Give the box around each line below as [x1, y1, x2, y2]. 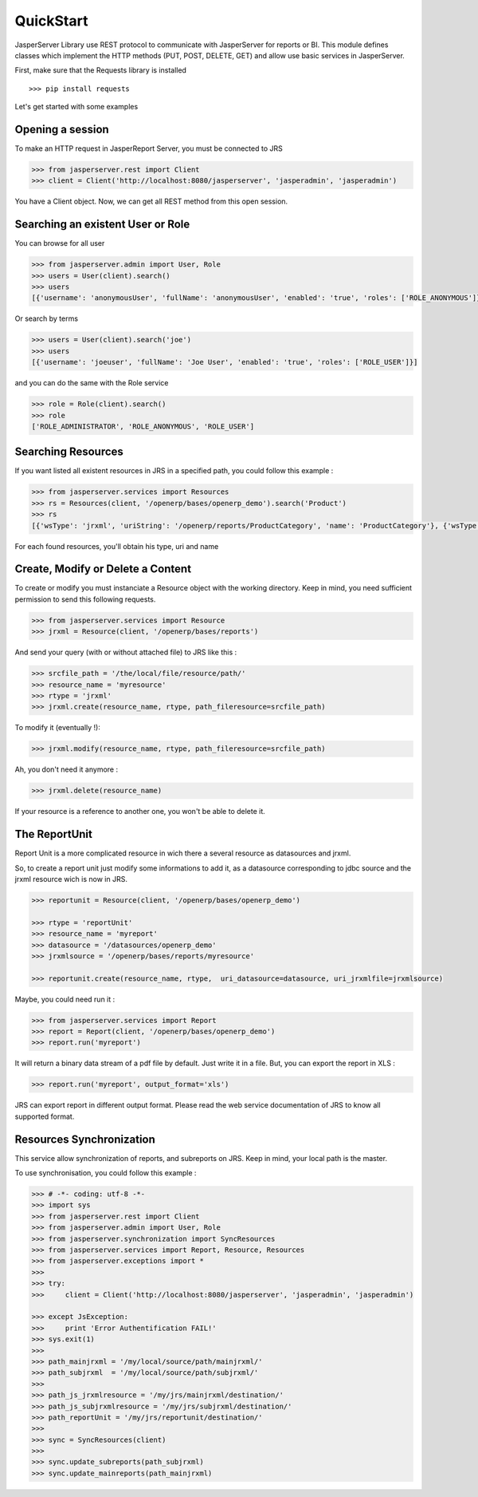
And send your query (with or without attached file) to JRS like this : [14, 647, 237, 658]
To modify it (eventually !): [14, 723, 101, 733]
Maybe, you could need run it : [14, 994, 116, 1004]
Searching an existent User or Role [14, 218, 190, 231]
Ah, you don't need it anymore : [14, 764, 119, 774]
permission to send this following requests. [14, 594, 156, 604]
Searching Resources [14, 445, 123, 459]
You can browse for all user [14, 239, 105, 248]
